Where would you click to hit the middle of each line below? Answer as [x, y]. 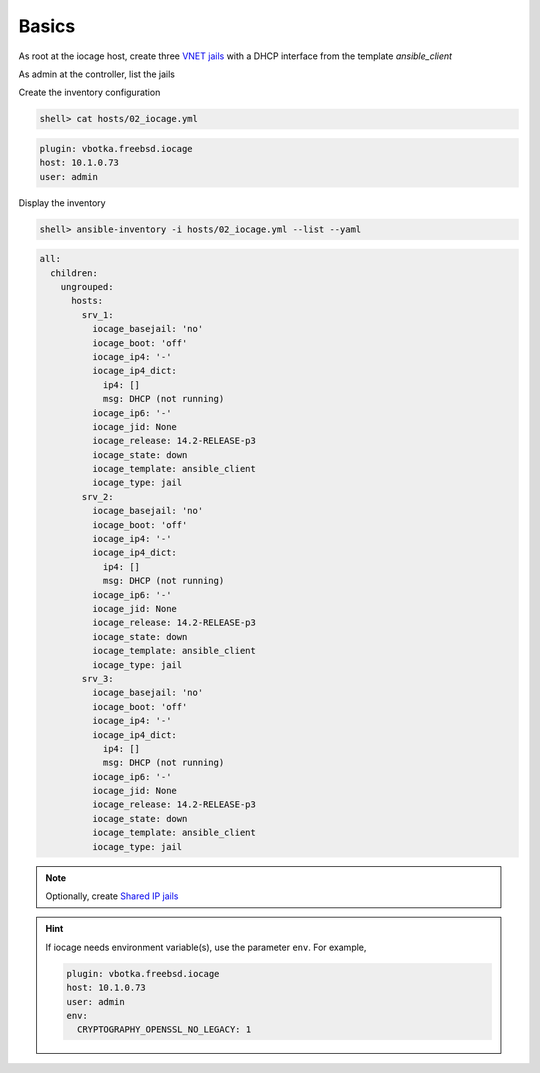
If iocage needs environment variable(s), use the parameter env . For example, [206, 947]
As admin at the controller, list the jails [96, 74]
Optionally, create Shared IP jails [112, 896]
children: [74, 273]
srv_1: [97, 314]
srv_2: [97, 496]
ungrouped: [87, 286]
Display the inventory [62, 202]
